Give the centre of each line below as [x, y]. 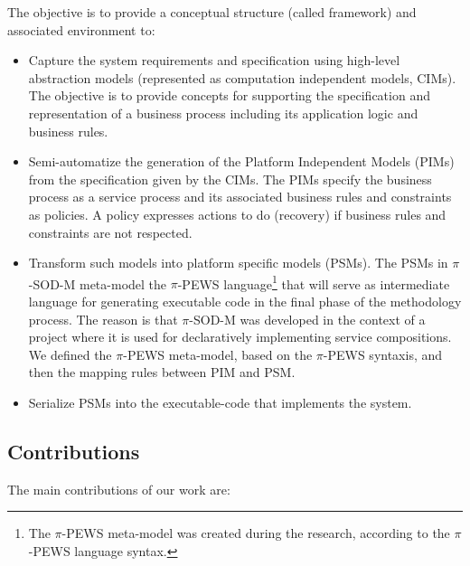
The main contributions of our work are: [119, 489]
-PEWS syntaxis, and [383, 354]
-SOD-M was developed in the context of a [307, 319]
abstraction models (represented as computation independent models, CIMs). [242, 77]
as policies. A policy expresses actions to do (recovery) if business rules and [237, 214]
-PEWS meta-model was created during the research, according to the [256, 533]
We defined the [70, 354]
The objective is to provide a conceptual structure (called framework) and [212, 12]
